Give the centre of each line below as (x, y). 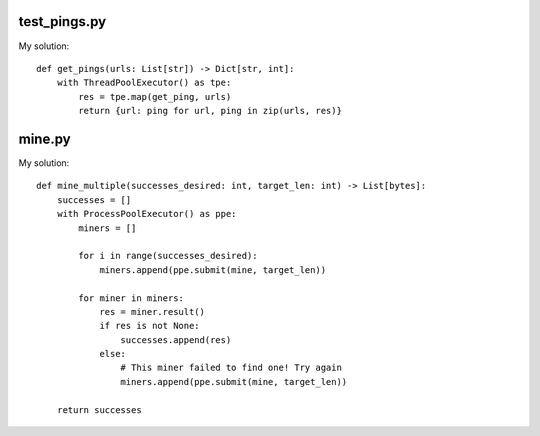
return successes (99, 409)
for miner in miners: (131, 298)
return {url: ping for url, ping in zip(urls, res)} (210, 111)
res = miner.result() (152, 311)
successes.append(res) (176, 339)
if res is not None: (149, 326)
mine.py (44, 138)
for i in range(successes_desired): (168, 256)
